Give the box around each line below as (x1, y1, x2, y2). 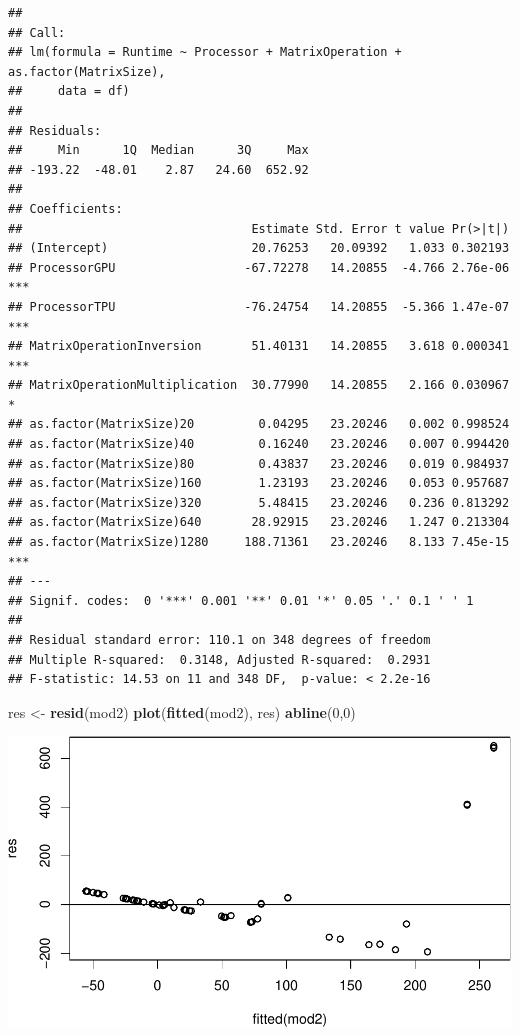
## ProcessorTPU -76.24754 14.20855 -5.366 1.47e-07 (8, 299, 510, 314)
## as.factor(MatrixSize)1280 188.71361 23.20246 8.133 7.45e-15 (8, 535, 510, 550)
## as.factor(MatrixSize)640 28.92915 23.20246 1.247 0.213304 (8, 515, 510, 530)
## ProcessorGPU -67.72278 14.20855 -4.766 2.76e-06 (8, 260, 510, 275)
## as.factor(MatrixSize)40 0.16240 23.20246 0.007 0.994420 (8, 437, 510, 452)
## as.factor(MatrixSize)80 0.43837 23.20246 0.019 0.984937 (8, 456, 510, 471)
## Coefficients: (8, 201, 123, 216)
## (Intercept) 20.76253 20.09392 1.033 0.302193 (8, 241, 510, 256)
